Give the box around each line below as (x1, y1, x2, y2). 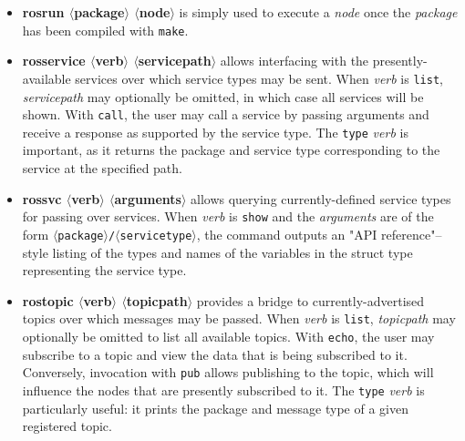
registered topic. (22, 416, 112, 436)
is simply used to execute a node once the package (179, 3, 458, 21)
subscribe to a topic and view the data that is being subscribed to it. (22, 344, 408, 364)
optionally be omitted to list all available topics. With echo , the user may (22, 326, 435, 345)
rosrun (22, 3, 65, 21)
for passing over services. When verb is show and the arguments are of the (22, 207, 434, 226)
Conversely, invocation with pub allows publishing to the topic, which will (22, 363, 434, 382)
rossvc (22, 189, 62, 208)
